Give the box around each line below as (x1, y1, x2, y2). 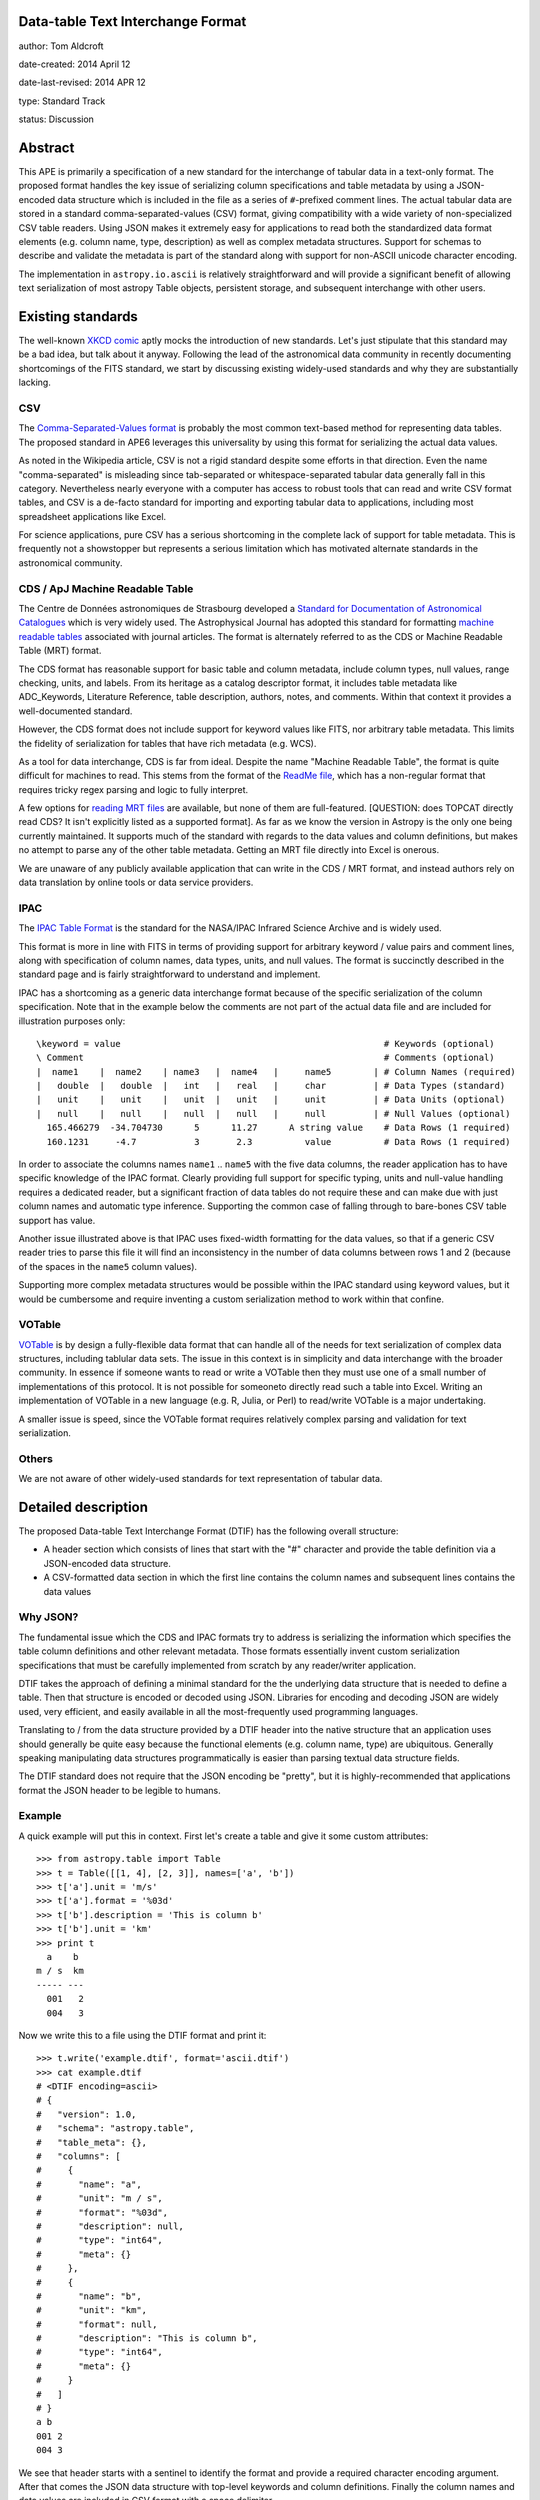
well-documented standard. (18, 705, 133, 717)
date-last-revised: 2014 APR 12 (18, 76, 146, 89)
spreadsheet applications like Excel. (18, 510, 167, 522)
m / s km (36, 1965, 84, 1977)
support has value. (18, 1214, 96, 1226)
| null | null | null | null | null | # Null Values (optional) (36, 1108, 511, 1119)
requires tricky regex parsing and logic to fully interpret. (18, 783, 249, 795)
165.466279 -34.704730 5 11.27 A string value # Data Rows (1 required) (46, 1122, 511, 1134)
